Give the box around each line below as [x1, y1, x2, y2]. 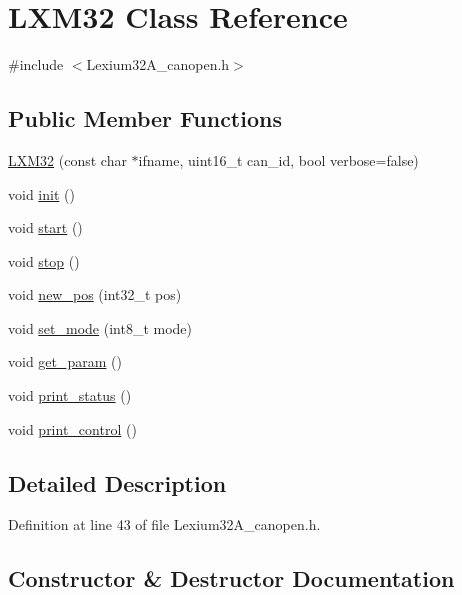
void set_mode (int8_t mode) [8, 317, 193, 338]
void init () [8, 183, 75, 204]
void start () [8, 217, 83, 238]
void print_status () [8, 385, 132, 406]
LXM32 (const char [8, 149, 127, 170]
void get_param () [8, 351, 123, 372]
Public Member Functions [8, 103, 282, 134]
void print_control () [8, 418, 137, 439]
